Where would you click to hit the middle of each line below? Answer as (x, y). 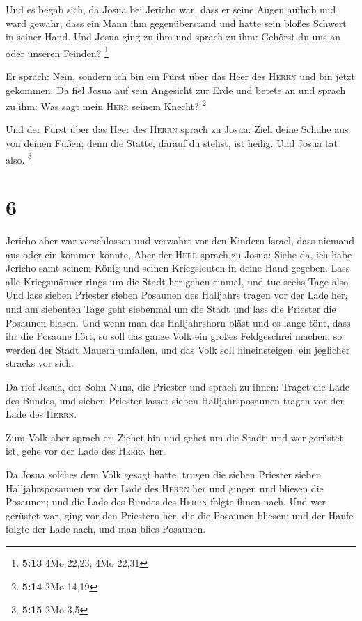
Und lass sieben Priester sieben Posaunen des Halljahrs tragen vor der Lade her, (177, 295)
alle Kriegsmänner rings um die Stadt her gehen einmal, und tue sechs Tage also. (178, 281)
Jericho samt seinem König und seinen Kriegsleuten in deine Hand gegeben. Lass (178, 268)
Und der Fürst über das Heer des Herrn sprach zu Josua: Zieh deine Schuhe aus (177, 129)
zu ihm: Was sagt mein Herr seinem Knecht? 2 (106, 105)
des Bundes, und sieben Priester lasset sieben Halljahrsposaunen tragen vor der (175, 400)
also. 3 (19, 158)
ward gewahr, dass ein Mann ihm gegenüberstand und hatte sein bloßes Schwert (176, 23)
